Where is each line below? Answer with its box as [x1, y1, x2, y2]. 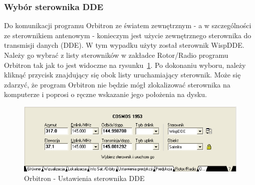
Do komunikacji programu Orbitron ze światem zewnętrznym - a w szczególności [4, 20, 251, 31]
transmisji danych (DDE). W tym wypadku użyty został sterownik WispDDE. [4, 40, 244, 50]
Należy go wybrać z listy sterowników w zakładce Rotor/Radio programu [4, 50, 228, 60]
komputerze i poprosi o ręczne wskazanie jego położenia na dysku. [4, 89, 207, 100]
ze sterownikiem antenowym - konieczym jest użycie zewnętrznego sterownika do [4, 30, 251, 40]
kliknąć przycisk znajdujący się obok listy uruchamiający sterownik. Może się [4, 69, 241, 80]
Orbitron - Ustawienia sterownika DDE [24, 173, 145, 183]
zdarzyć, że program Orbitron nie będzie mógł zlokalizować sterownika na [4, 79, 230, 89]
